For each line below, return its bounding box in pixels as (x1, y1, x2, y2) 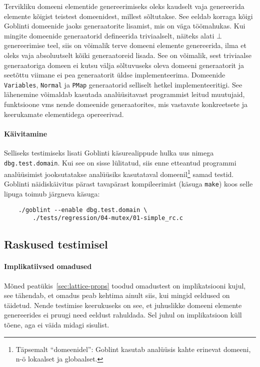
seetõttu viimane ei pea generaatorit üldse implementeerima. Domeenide (4, 69, 225, 80)
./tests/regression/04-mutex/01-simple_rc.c (32, 214, 183, 222)
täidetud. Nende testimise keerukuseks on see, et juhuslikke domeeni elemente (4, 299, 242, 310)
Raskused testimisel (4, 236, 108, 252)
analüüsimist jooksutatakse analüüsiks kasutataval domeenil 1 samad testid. (4, 167, 234, 179)
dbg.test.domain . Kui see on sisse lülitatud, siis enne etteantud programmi (4, 157, 236, 167)
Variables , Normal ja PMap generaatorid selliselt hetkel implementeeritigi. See (4, 79, 242, 89)
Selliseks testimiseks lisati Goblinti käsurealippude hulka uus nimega (4, 147, 214, 157)
